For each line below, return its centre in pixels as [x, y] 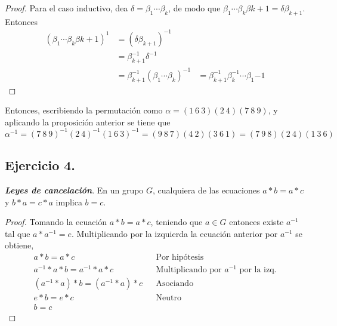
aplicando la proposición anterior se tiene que [88, 122]
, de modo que [194, 8]
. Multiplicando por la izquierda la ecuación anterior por [175, 233]
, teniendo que [177, 222]
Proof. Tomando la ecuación [56, 222]
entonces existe [256, 222]
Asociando [175, 284]
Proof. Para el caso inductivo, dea [67, 8]
